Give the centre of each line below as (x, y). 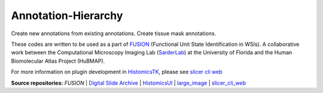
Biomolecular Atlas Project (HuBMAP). (58, 61)
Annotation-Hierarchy (67, 15)
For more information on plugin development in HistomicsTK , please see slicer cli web (117, 72)
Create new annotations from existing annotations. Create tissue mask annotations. (114, 33)
